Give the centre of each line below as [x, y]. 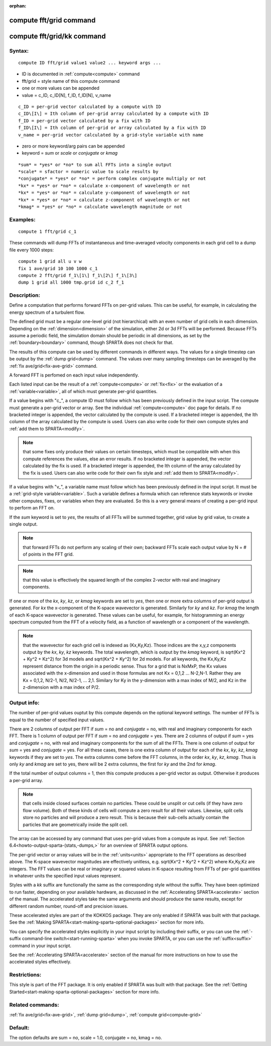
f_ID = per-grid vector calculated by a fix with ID [84, 121]
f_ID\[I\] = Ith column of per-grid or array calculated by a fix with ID [112, 128]
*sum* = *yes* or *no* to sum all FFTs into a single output [95, 165]
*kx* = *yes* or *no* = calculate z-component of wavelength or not [104, 200]
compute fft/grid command [52, 20]
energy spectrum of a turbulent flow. [47, 312]
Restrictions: [25, 975]
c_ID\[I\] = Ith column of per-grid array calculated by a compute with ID [113, 114]
